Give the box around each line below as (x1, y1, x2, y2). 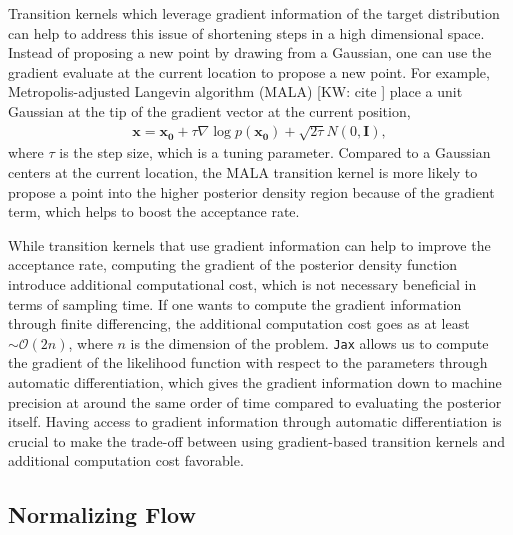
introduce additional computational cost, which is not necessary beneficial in (8, 273, 477, 294)
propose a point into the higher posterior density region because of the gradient (8, 181, 495, 202)
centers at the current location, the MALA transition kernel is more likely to (8, 161, 478, 182)
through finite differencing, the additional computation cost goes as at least (8, 313, 470, 334)
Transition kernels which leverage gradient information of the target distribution (8, 3, 500, 23)
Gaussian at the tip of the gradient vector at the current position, (8, 100, 411, 121)
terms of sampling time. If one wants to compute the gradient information (8, 293, 462, 314)
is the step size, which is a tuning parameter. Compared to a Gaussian (59, 142, 491, 163)
